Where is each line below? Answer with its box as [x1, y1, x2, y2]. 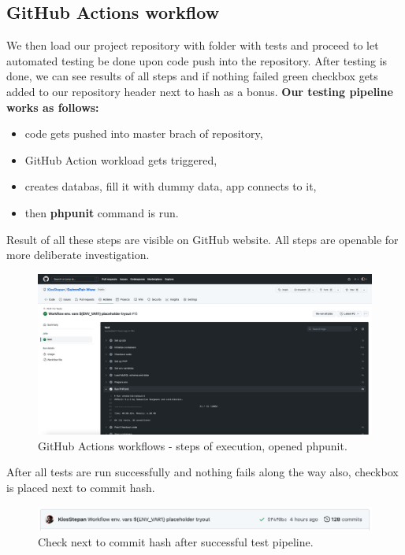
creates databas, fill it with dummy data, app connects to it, [24, 178, 317, 194]
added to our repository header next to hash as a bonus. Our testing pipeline [6, 83, 393, 99]
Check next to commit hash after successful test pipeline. [38, 533, 314, 549]
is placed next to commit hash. [6, 479, 155, 496]
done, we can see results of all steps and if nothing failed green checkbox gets [6, 68, 378, 84]
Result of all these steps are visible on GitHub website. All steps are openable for [6, 231, 399, 247]
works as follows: [6, 98, 99, 115]
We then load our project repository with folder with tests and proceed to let [6, 37, 379, 54]
